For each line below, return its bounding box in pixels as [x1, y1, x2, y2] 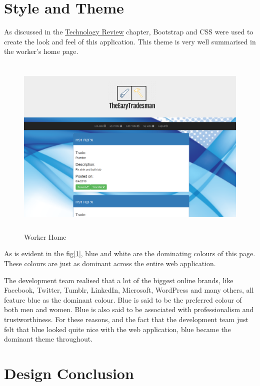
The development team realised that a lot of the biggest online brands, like [4, 275, 233, 285]
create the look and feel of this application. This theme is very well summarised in [4, 36, 256, 46]
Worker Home [24, 231, 66, 242]
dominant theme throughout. [4, 334, 93, 344]
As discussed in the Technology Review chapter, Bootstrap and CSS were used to [4, 26, 253, 37]
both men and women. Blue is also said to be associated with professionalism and [4, 304, 254, 315]
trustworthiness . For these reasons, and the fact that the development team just [4, 314, 248, 324]
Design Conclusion [4, 363, 134, 383]
